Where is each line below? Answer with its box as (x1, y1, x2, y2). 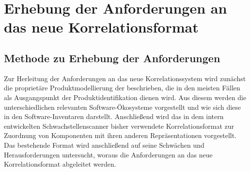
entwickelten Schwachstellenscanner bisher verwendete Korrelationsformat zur (4, 120, 234, 131)
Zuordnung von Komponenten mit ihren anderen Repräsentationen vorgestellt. (4, 130, 237, 140)
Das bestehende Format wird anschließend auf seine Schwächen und (4, 139, 204, 150)
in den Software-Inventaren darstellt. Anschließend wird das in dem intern (4, 111, 224, 121)
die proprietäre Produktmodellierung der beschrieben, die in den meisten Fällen (4, 83, 240, 93)
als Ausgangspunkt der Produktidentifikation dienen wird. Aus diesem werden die (4, 92, 247, 102)
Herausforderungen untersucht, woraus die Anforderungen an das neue (4, 149, 213, 159)
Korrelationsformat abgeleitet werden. (4, 159, 116, 169)
